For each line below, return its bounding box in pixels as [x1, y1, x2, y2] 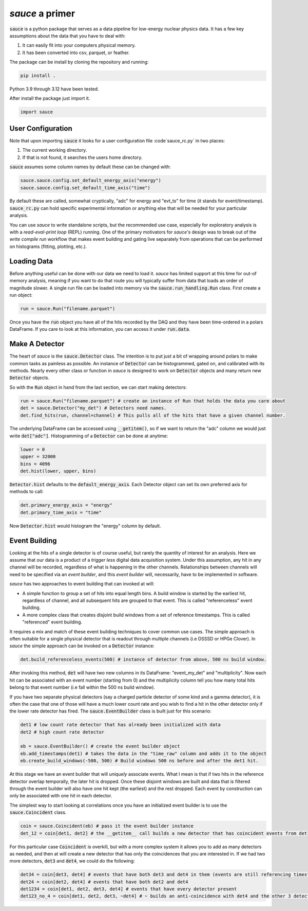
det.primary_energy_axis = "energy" [20, 502, 113, 508]
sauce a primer [9, 8, 75, 19]
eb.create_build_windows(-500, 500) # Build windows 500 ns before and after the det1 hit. [20, 758, 259, 764]
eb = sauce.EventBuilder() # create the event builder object [20, 743, 180, 749]
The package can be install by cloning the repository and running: [9, 59, 149, 65]
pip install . [20, 73, 56, 79]
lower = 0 [20, 446, 45, 452]
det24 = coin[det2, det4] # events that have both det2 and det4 [20, 879, 188, 885]
